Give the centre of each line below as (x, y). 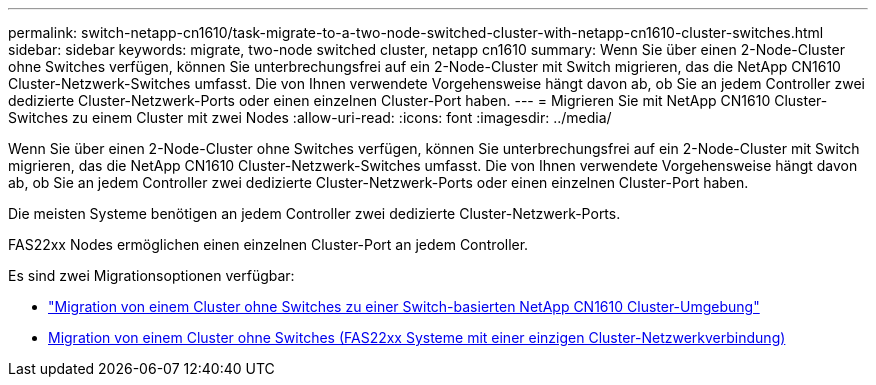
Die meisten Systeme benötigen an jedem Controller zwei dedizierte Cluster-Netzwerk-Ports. (314, 213)
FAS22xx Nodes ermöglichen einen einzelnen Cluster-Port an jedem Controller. (268, 244)
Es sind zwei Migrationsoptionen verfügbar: (151, 275)
